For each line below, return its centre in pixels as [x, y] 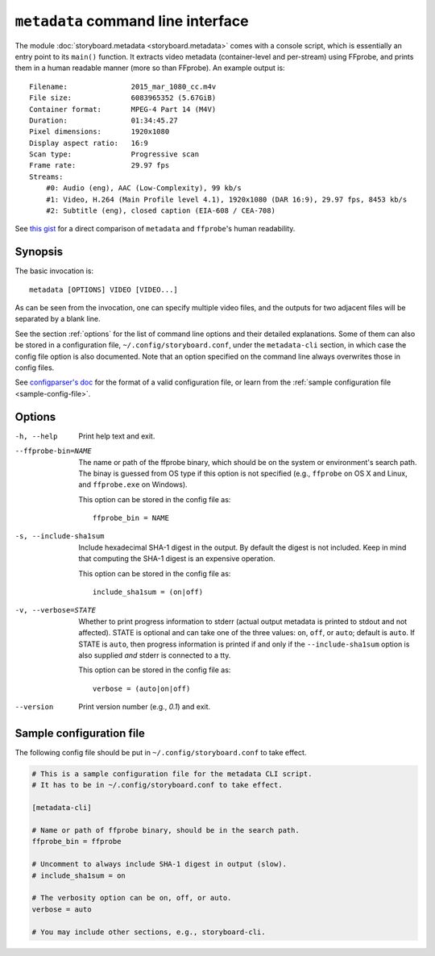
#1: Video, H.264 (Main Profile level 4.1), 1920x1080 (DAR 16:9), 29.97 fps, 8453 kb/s [226, 199]
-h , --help [36, 436]
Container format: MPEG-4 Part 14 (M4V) [123, 109]
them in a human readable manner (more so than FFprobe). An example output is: [150, 68]
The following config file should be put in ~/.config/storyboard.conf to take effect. [161, 753]
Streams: [46, 177]
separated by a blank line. [58, 319]
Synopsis [39, 252]
